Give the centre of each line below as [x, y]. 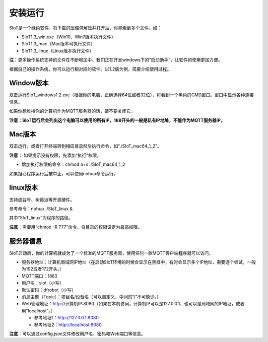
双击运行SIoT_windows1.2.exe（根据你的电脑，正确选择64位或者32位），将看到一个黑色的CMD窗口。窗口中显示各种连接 [132, 95]
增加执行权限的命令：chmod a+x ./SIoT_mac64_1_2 [73, 164]
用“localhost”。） [38, 311]
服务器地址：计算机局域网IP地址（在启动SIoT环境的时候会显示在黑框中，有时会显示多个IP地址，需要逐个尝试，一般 [139, 262]
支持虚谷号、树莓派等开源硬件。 [42, 200]
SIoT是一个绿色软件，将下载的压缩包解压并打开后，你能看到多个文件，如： [86, 28]
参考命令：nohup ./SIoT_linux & [41, 208]
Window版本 [29, 83]
